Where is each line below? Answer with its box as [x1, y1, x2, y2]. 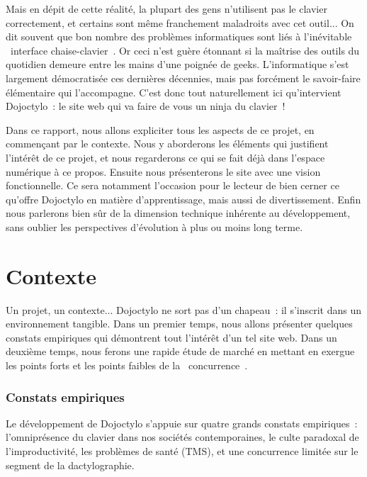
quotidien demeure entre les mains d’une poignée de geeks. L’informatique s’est [6, 57, 349, 72]
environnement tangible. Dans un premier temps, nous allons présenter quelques [6, 316, 353, 331]
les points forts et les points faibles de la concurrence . [6, 358, 248, 372]
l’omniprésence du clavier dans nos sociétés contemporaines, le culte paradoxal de [6, 430, 359, 444]
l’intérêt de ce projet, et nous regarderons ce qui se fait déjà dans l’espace [6, 150, 325, 164]
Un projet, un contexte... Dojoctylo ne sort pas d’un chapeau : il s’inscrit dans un [6, 302, 362, 317]
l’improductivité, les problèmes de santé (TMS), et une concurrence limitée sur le [6, 444, 358, 458]
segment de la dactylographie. [6, 457, 135, 472]
